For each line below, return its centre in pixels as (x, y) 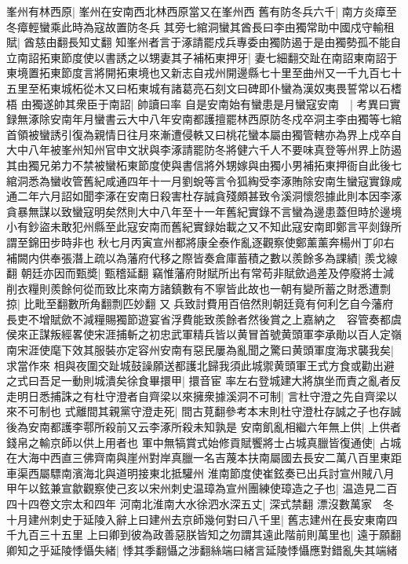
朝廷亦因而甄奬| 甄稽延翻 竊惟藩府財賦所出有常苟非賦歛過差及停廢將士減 (207, 273)
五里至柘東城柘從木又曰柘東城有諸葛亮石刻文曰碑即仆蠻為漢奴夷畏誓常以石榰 (204, 88)
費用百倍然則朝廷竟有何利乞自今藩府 (300, 304)
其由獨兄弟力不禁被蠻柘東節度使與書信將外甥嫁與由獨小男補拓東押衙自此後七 (204, 165)
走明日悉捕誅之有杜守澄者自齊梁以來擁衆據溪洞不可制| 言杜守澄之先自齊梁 (197, 396)
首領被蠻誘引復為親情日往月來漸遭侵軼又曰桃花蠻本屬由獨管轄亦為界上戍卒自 (204, 134)
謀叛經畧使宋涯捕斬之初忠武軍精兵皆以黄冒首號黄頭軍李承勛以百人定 (215, 334)
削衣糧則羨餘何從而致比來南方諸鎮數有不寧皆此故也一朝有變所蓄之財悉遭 (193, 288)
